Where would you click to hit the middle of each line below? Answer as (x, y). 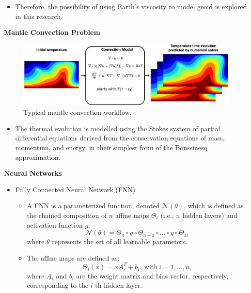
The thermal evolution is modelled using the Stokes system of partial (118, 128)
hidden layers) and (210, 215)
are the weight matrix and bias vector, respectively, (152, 275)
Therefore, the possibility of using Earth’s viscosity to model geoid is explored (131, 6)
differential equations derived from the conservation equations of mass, (120, 138)
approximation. (38, 157)
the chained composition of (67, 215)
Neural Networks (33, 173)
